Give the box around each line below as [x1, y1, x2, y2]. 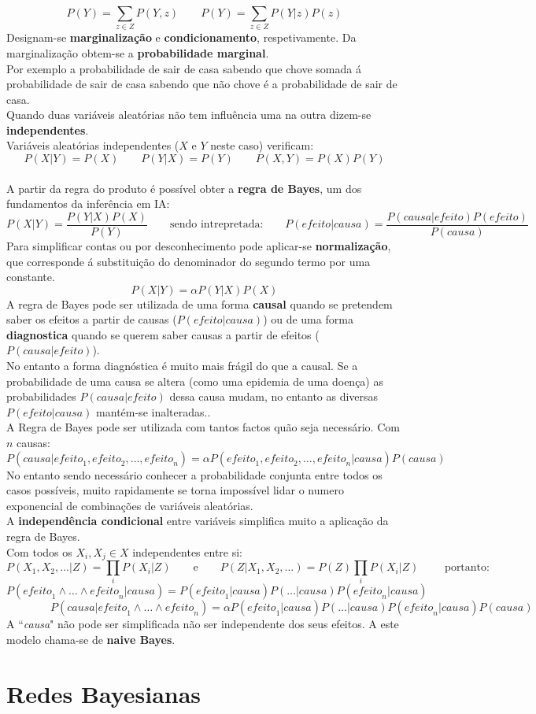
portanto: [445, 562, 490, 574]
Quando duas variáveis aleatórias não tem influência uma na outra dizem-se [6, 106, 372, 123]
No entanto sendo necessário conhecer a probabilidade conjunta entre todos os [6, 466, 383, 483]
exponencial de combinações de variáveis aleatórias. [6, 497, 253, 513]
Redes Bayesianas [6, 677, 201, 709]
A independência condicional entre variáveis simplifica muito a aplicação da [6, 512, 389, 529]
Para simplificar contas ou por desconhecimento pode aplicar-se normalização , [6, 237, 391, 253]
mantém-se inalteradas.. [96, 403, 211, 420]
